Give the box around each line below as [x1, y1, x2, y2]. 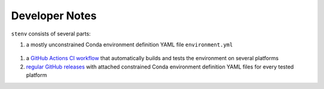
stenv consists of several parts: [11, 30, 91, 37]
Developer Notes [11, 9, 97, 22]
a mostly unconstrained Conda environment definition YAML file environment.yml [26, 41, 233, 48]
